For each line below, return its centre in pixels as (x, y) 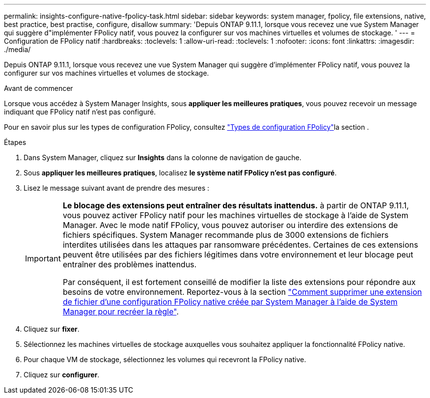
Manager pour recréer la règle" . (121, 312)
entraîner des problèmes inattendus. (130, 264)
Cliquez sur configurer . (62, 375)
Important (43, 258)
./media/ (17, 49)
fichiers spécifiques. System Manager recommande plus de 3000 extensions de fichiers (226, 235)
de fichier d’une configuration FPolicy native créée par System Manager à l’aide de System (230, 302)
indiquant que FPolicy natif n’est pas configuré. (80, 112)
